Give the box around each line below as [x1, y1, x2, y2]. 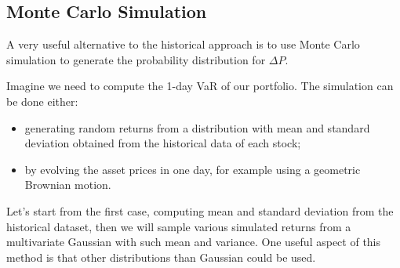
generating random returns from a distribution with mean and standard [24, 119, 370, 136]
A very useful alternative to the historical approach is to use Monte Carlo [6, 36, 360, 53]
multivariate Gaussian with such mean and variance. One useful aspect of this [6, 234, 381, 250]
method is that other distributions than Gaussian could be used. [6, 248, 316, 265]
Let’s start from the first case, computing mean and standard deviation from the [6, 202, 394, 219]
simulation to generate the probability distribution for [6, 51, 266, 67]
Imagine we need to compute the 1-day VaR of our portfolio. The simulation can [6, 78, 394, 94]
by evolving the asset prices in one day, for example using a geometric [24, 161, 361, 177]
